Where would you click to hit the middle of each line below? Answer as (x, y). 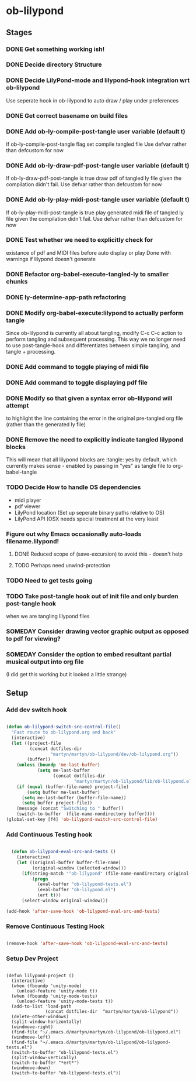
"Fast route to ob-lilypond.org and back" (64, 732)
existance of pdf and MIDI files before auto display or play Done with (88, 252)
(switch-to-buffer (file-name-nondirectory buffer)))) (86, 814)
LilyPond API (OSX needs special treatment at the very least (86, 519)
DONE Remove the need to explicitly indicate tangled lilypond (95, 440)
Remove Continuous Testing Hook (55, 926)
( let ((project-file (36, 743)
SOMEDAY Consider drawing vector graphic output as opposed (97, 632)
